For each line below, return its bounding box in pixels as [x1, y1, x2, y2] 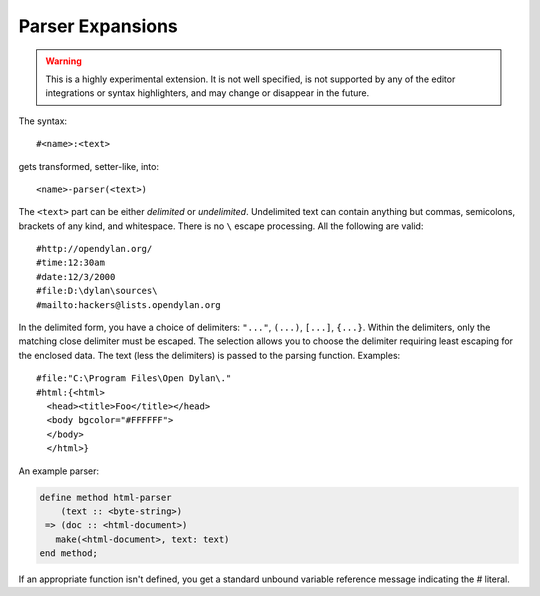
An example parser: [18, 465, 100, 477]
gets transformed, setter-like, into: [18, 160, 160, 172]
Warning [45, 55, 82, 67]
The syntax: [18, 115, 68, 127]
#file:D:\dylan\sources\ [36, 285, 158, 297]
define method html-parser [39, 491, 172, 503]
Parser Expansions [18, 15, 179, 37]
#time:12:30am [36, 257, 105, 269]
